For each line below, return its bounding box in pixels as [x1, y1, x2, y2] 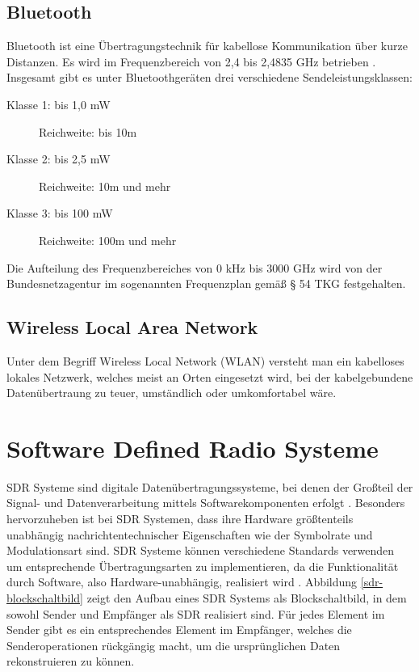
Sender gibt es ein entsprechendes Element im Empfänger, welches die [6, 621, 352, 638]
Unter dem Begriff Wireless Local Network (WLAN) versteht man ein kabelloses [6, 352, 404, 369]
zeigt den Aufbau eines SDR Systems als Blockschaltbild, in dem [86, 590, 407, 606]
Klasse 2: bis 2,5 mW [6, 150, 111, 167]
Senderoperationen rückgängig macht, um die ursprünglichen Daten [6, 636, 341, 653]
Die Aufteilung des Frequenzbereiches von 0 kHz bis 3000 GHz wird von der [6, 259, 383, 276]
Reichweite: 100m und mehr [39, 231, 177, 248]
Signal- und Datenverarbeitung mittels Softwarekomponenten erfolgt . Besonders [6, 494, 405, 511]
